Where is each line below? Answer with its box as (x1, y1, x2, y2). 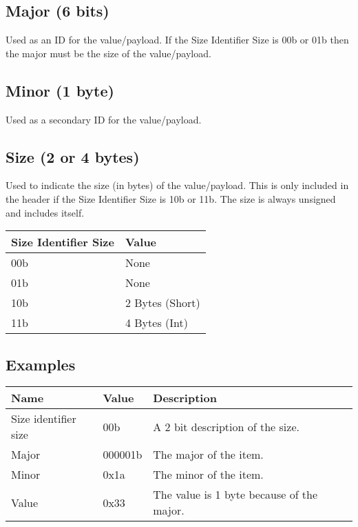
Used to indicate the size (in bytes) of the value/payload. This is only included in (6, 178, 349, 192)
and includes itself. (6, 205, 85, 219)
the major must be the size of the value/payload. (6, 46, 211, 60)
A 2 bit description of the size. (153, 418, 299, 435)
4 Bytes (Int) (125, 315, 188, 331)
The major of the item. (153, 446, 264, 463)
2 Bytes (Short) (125, 295, 200, 311)
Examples (6, 353, 76, 375)
